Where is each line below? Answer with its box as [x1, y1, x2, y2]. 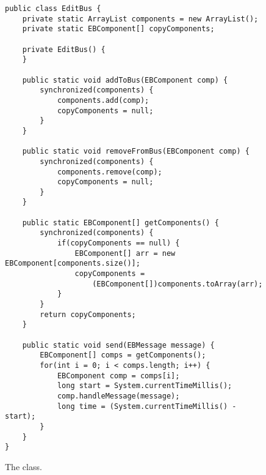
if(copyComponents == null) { [57, 239, 180, 248]
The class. [5, 460, 42, 473]
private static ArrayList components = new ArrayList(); [22, 14, 259, 23]
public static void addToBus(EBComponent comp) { [22, 75, 228, 84]
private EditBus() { [22, 45, 106, 54]
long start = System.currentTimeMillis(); [57, 381, 232, 391]
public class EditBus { [5, 4, 101, 13]
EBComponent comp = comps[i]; [57, 371, 180, 380]
